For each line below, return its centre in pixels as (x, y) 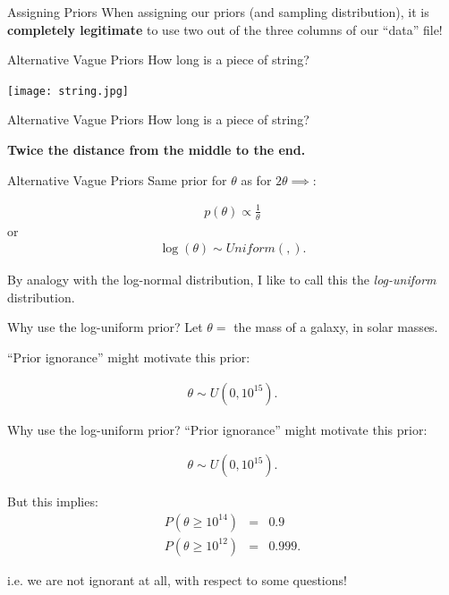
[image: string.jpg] (68, 91)
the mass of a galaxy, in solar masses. (336, 327)
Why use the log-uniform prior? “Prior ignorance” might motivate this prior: (217, 429)
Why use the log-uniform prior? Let (105, 327)
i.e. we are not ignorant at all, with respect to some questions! (177, 579)
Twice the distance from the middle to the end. (157, 150)
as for (256, 179)
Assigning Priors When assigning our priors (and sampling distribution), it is (218, 12)
